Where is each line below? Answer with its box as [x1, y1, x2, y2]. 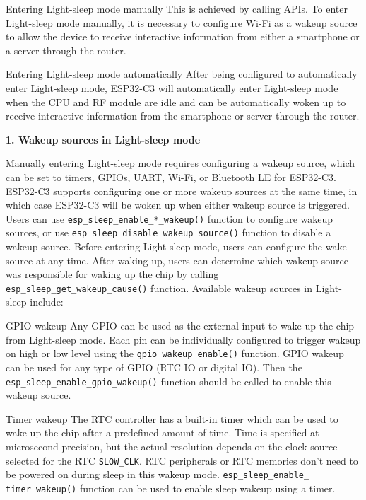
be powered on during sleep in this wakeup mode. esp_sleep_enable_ [6, 467, 309, 482]
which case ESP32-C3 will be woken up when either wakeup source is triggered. [6, 197, 350, 212]
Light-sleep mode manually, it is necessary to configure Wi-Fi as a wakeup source [6, 15, 358, 30]
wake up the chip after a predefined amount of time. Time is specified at [6, 425, 319, 440]
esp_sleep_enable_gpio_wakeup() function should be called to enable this [6, 373, 331, 388]
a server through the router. [6, 42, 126, 57]
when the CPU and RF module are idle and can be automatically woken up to [6, 94, 346, 109]
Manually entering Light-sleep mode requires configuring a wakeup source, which [6, 156, 355, 170]
